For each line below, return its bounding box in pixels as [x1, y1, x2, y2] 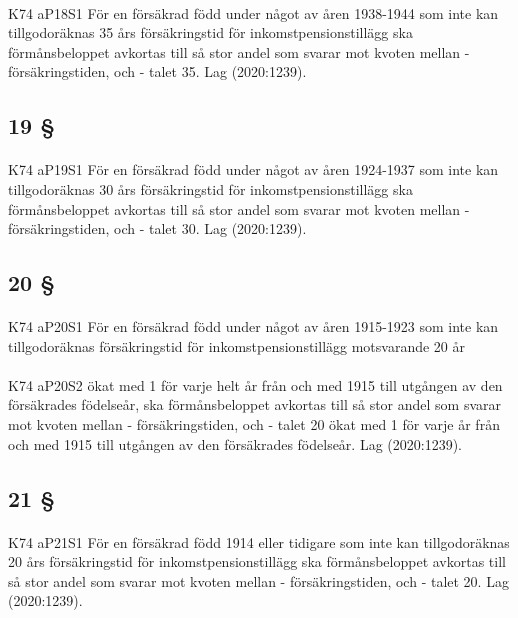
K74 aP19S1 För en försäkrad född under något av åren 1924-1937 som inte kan [8, 159, 499, 180]
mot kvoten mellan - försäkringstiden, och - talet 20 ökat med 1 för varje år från [8, 414, 500, 435]
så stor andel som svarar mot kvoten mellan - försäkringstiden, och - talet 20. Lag [8, 570, 509, 591]
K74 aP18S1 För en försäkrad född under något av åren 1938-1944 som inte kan [8, 2, 499, 23]
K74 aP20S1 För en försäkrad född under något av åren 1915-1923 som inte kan [8, 316, 499, 337]
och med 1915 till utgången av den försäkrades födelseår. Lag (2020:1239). [8, 433, 462, 454]
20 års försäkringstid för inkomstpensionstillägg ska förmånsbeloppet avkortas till [8, 551, 506, 572]
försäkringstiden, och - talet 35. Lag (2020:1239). [8, 61, 307, 82]
